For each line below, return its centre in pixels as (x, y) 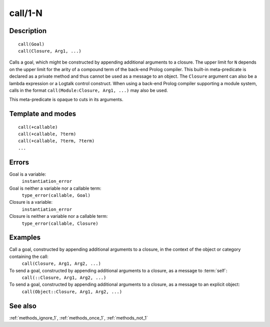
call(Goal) (31, 44)
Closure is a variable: (31, 202)
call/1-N (26, 13)
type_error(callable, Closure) (60, 223)
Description (28, 31)
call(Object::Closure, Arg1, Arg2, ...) (72, 291)
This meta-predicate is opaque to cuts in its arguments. (66, 100)
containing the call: (29, 256)
